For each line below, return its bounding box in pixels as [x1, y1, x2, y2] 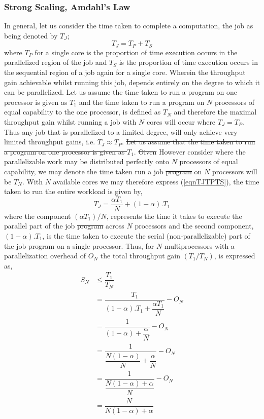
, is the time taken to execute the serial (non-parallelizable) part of [42, 231, 250, 241]
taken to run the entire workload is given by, [4, 186, 143, 197]
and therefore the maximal [174, 106, 257, 117]
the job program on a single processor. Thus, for [4, 240, 154, 251]
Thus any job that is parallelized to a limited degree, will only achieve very [4, 126, 238, 137]
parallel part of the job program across [4, 220, 124, 231]
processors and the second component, [135, 220, 254, 231]
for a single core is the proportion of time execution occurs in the [35, 47, 238, 57]
